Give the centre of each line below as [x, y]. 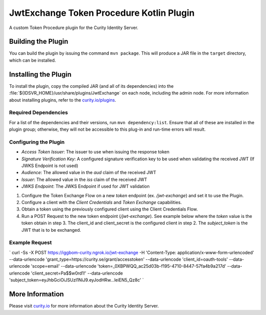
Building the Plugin [39, 42]
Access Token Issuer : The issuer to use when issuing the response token [95, 152]
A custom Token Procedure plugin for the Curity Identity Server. [74, 28]
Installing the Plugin [40, 74]
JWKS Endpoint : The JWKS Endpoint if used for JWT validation [85, 186]
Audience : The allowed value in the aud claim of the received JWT [89, 173]
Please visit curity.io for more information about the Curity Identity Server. [84, 306]
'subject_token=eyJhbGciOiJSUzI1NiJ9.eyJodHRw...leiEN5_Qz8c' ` [76, 280]
